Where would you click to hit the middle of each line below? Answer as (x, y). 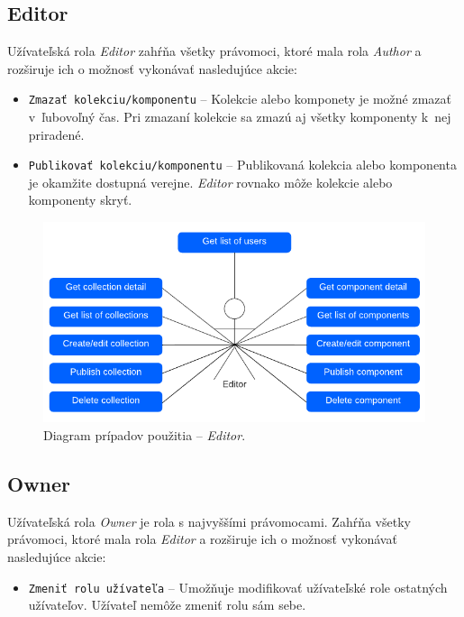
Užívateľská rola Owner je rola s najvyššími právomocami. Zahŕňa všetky (209, 521)
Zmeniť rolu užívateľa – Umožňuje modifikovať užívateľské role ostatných (238, 587)
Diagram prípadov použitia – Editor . (145, 435)
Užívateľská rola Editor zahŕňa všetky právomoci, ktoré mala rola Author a (214, 51)
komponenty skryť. (80, 200)
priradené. (56, 134)
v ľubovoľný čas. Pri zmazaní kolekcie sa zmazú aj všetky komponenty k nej (240, 117)
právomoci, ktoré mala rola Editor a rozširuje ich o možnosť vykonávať (202, 539)
